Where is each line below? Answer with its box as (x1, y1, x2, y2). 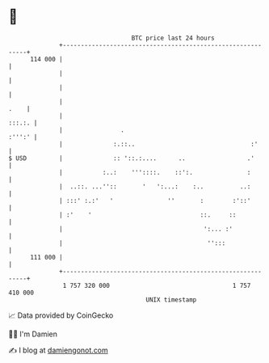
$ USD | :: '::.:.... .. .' (8, 154, 254, 163)
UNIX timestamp (145, 295, 197, 304)
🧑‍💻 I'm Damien (8, 329, 58, 339)
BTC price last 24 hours (131, 34, 216, 42)
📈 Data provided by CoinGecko (8, 310, 114, 320)
